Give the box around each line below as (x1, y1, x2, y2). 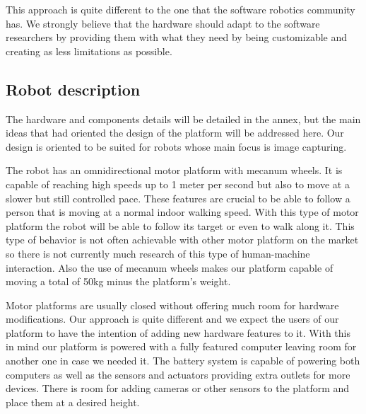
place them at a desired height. (6, 394, 140, 409)
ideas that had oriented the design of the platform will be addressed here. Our (6, 125, 344, 140)
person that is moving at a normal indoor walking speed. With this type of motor (6, 205, 359, 219)
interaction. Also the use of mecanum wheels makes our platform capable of (6, 260, 333, 275)
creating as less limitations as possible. (6, 43, 172, 58)
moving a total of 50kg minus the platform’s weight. (6, 274, 231, 289)
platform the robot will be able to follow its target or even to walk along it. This (6, 218, 355, 233)
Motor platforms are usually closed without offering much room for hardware (6, 297, 339, 312)
